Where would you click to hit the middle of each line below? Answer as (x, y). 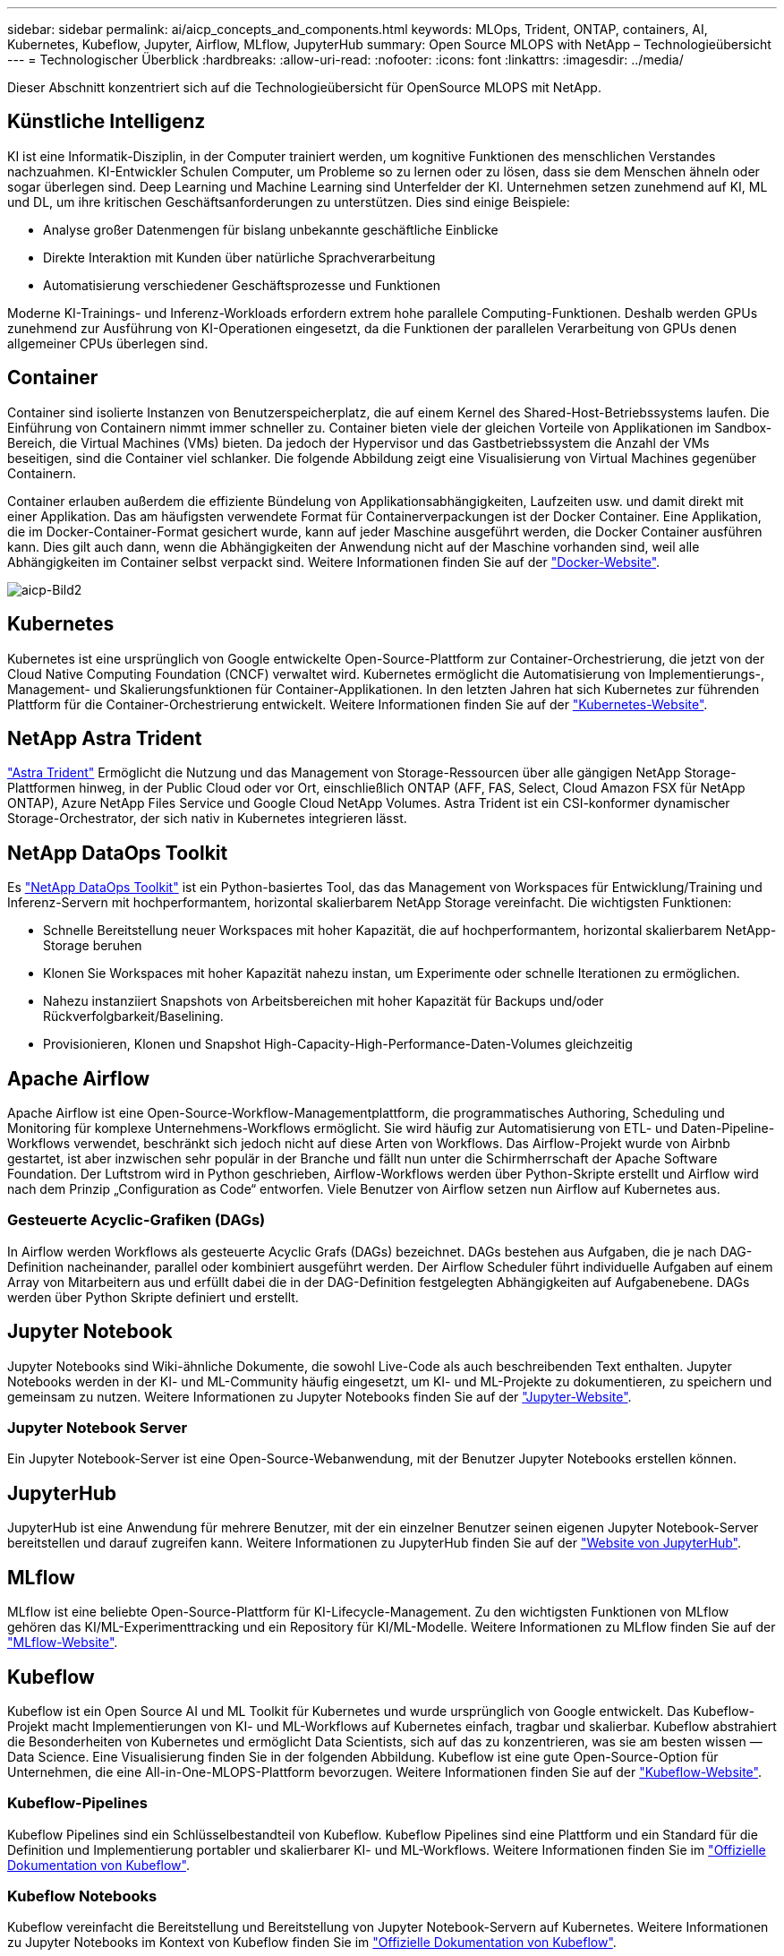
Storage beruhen (93, 946)
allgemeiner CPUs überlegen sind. (108, 343)
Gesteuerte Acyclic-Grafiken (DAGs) (136, 1220)
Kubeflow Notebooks (82, 1896)
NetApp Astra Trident (105, 738)
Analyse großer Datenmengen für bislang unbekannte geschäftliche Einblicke (271, 229)
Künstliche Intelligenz (107, 122)
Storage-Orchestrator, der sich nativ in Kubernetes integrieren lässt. (207, 819)
